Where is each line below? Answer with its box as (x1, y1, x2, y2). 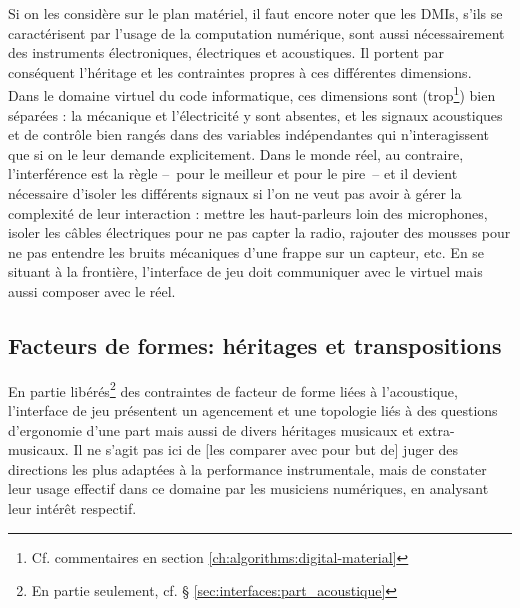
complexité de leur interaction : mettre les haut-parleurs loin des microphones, (8, 202, 488, 223)
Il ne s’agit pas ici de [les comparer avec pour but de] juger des (73, 439, 459, 460)
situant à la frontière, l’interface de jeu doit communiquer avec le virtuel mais (8, 261, 483, 282)
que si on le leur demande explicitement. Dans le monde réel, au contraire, (8, 143, 464, 164)
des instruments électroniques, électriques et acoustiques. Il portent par (8, 42, 444, 63)
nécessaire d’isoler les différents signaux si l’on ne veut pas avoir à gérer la (8, 183, 462, 203)
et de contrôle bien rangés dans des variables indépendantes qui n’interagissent (8, 124, 489, 145)
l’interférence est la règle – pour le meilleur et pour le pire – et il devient (8, 163, 458, 184)
